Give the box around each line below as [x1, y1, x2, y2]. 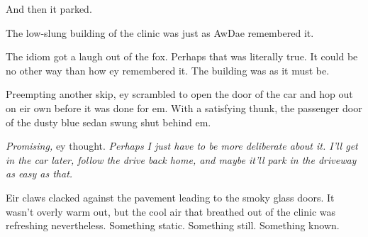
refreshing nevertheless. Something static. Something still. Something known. [6, 218, 340, 233]
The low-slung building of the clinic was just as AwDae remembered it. [6, 25, 314, 40]
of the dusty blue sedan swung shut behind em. [6, 114, 211, 129]
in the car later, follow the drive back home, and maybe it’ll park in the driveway [6, 152, 357, 167]
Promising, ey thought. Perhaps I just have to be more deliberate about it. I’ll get [6, 138, 358, 153]
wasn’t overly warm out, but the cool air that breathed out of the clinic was [6, 204, 336, 219]
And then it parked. [6, 1, 92, 16]
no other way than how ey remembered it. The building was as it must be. [6, 62, 330, 77]
